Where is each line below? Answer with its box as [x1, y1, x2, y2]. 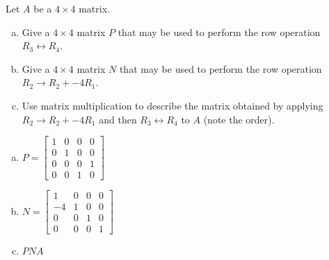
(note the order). [203, 112, 275, 126]
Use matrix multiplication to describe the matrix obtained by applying [22, 98, 323, 112]
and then [99, 112, 137, 126]
